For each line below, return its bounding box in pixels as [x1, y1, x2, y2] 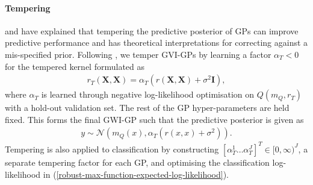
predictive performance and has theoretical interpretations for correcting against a [5, 36, 308, 49]
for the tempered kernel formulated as [5, 60, 145, 72]
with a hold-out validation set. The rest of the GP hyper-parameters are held [5, 101, 290, 114]
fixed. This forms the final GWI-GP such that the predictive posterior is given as [5, 113, 304, 125]
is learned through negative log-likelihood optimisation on [41, 88, 255, 101]
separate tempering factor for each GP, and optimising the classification [5, 155, 270, 168]
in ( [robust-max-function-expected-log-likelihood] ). [43, 168, 229, 180]
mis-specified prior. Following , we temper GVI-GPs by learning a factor [5, 48, 271, 60]
